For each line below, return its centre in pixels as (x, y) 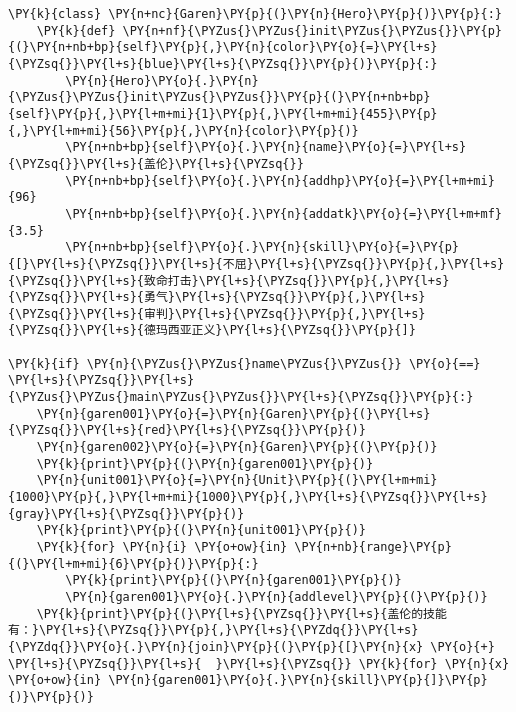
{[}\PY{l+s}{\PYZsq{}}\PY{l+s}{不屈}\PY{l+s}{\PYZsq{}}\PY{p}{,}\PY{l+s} (256, 263)
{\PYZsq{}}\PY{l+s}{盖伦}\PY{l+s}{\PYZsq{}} (156, 163)
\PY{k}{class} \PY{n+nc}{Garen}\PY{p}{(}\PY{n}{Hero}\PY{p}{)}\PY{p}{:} (255, 14)
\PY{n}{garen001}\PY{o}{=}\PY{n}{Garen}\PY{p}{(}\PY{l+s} (233, 413)
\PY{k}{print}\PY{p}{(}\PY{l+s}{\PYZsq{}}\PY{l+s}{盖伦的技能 (241, 613)
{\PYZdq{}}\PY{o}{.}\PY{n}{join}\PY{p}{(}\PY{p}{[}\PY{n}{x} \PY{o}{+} (251, 646)
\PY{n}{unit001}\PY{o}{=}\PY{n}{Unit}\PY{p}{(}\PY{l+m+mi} (237, 480)
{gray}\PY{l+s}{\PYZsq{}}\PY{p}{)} (126, 513)
